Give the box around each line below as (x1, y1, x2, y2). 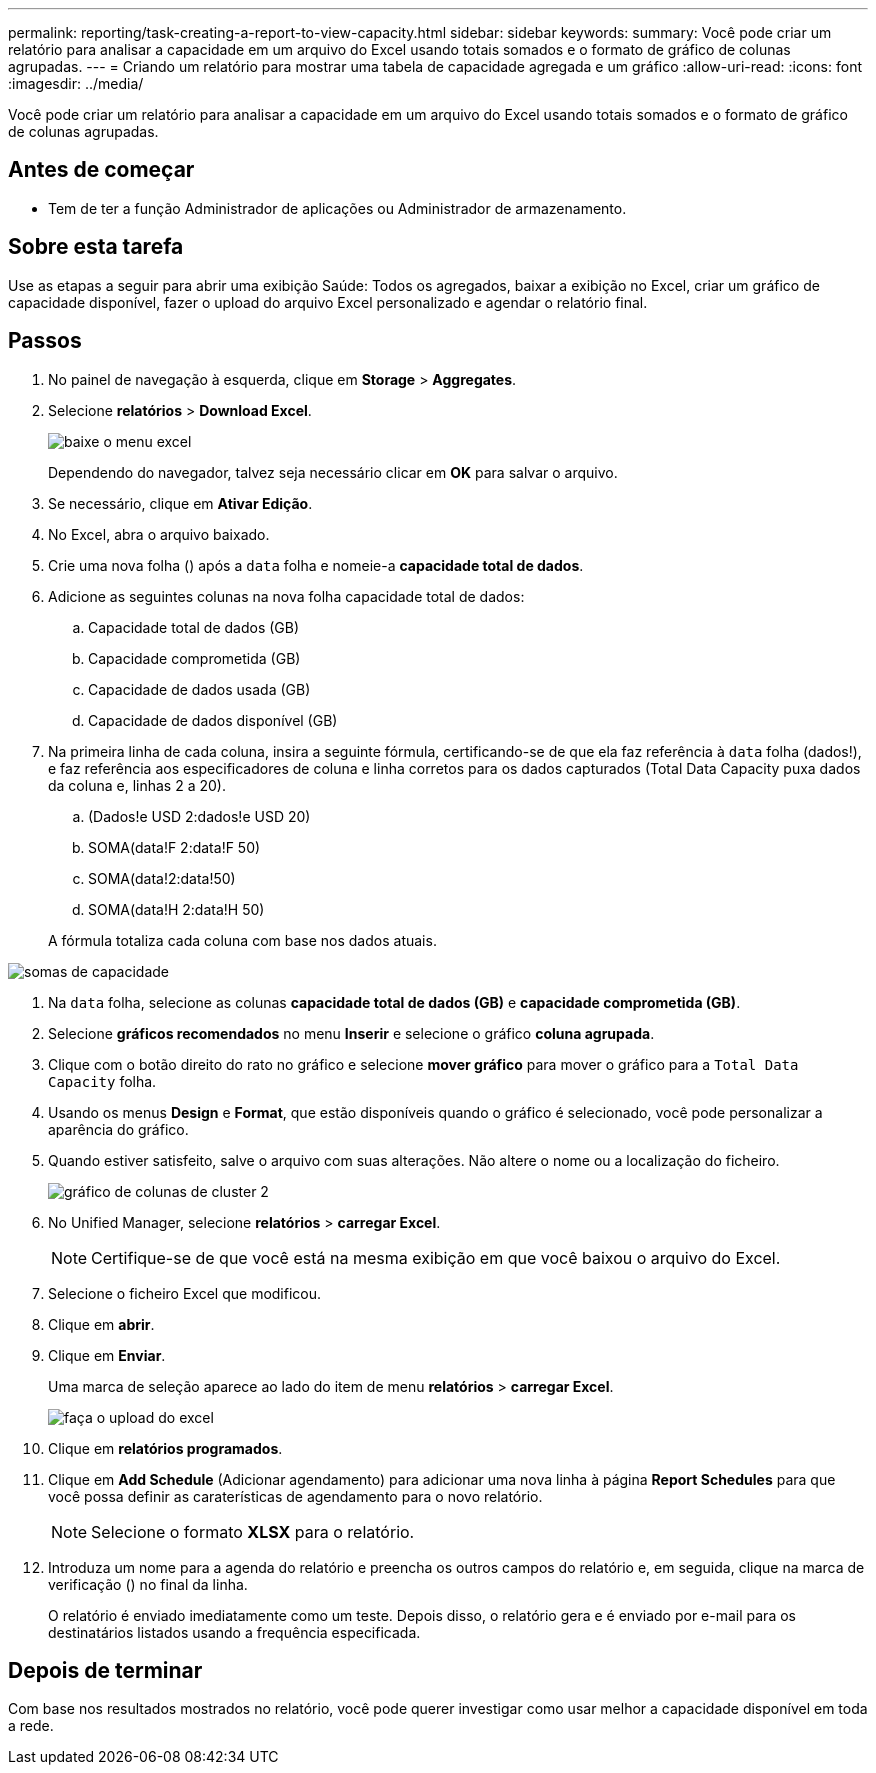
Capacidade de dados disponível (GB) (88, 711, 338, 729)
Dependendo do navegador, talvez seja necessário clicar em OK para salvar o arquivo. (48, 463, 618, 481)
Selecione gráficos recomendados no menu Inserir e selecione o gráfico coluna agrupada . (48, 1024, 655, 1042)
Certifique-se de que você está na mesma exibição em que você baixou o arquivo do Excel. (91, 1247, 781, 1268)
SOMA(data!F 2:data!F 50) (88, 838, 261, 856)
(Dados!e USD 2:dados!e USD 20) (88, 807, 311, 825)
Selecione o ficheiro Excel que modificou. (48, 1284, 322, 1302)
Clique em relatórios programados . (48, 1439, 283, 1457)
